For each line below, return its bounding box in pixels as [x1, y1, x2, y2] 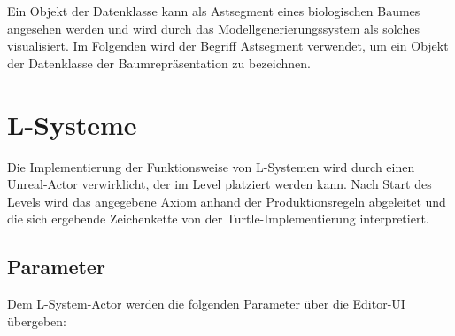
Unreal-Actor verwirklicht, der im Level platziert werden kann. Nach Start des [7, 175, 432, 193]
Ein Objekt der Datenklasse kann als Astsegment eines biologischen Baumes [7, 2, 420, 20]
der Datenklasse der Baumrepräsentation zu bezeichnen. [7, 53, 311, 72]
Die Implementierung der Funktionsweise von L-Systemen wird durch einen [7, 157, 415, 176]
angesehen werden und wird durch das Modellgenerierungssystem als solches [7, 19, 420, 37]
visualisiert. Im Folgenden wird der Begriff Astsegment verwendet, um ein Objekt [7, 36, 449, 55]
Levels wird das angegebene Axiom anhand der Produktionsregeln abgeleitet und [7, 191, 446, 210]
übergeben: [7, 311, 66, 330]
